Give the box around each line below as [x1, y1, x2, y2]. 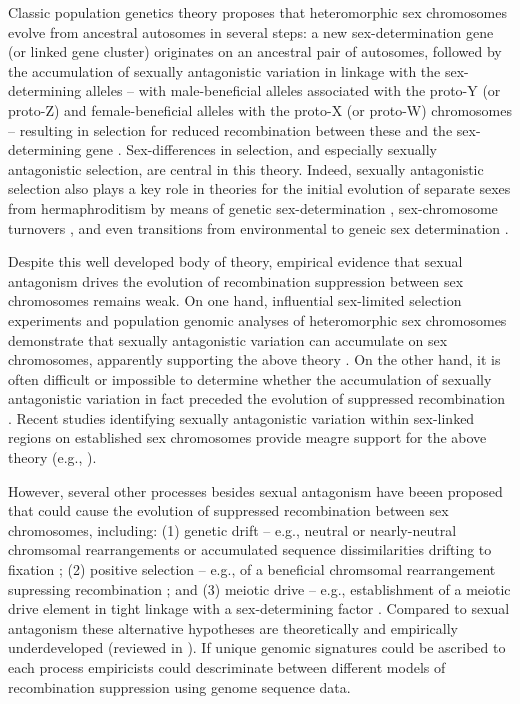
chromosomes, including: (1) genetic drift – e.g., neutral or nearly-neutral [8, 519, 457, 540]
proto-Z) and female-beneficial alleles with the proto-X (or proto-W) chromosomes [8, 99, 513, 120]
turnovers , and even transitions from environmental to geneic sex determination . [8, 217, 509, 238]
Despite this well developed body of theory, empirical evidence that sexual [8, 251, 463, 272]
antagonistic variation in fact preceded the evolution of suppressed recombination [8, 388, 506, 409]
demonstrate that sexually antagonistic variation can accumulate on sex [8, 329, 448, 350]
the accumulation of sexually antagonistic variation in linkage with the [8, 60, 441, 81]
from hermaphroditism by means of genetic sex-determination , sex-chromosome [8, 197, 498, 218]
